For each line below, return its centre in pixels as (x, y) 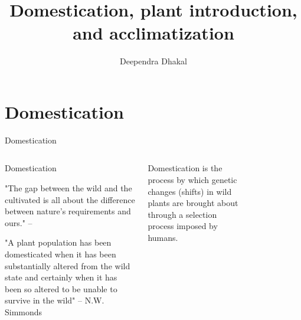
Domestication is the (185, 168)
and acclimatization (153, 33)
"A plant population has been (58, 242)
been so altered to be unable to (61, 288)
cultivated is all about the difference (70, 199)
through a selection (182, 214)
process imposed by (183, 226)
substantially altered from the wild (68, 265)
